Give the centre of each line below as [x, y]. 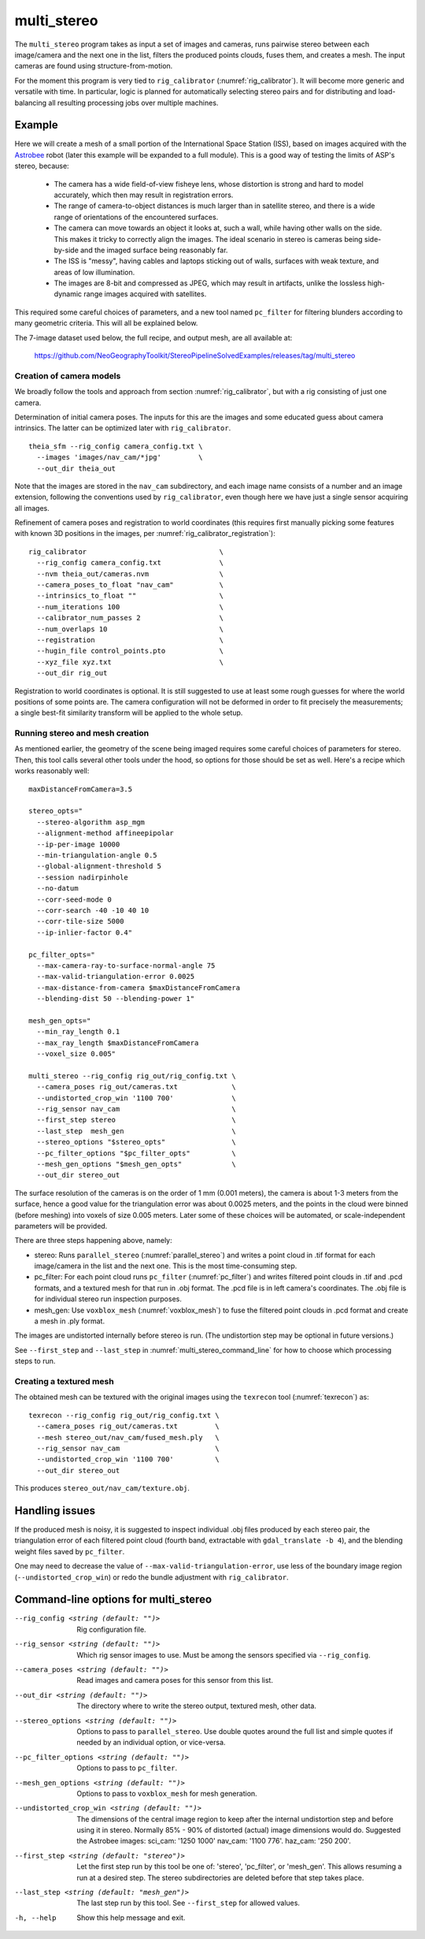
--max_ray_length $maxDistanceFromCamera [118, 1043]
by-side [66, 250]
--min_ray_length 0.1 [78, 1032]
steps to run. [35, 1361]
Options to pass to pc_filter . [127, 1768]
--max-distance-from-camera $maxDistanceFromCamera [138, 988]
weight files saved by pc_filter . [70, 1551]
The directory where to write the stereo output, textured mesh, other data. [196, 1706]
